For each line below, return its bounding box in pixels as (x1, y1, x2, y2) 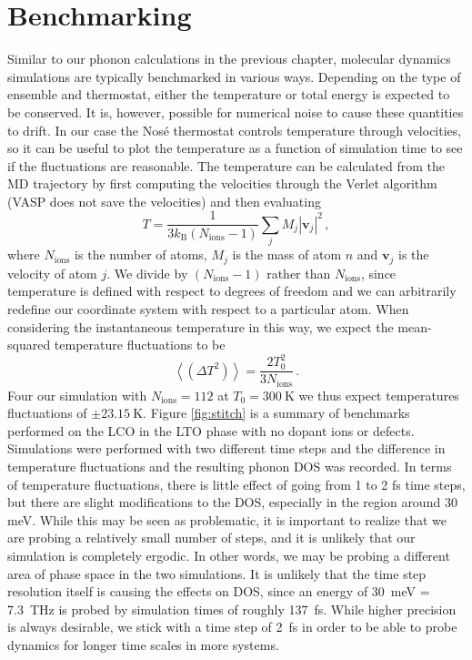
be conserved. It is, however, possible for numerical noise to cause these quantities (7, 102, 464, 121)
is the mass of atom (232, 245, 342, 264)
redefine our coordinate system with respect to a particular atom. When (7, 299, 409, 318)
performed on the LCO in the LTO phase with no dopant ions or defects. (7, 421, 415, 440)
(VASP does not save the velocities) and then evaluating (7, 191, 321, 210)
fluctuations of (7, 403, 87, 422)
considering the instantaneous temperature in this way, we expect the (7, 317, 394, 336)
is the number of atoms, (75, 245, 207, 264)
